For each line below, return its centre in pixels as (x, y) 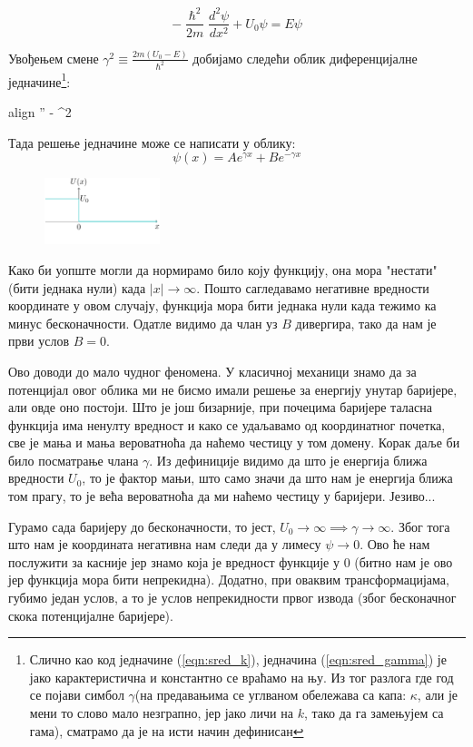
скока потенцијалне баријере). (91, 615)
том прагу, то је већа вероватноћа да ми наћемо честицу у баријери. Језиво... (222, 496)
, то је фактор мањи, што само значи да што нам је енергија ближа (267, 478)
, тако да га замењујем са (374, 713)
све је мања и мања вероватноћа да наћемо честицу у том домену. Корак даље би (234, 442)
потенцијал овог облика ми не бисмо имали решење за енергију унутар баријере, (233, 389)
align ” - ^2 (40, 112)
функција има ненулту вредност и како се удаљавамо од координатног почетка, (227, 424)
